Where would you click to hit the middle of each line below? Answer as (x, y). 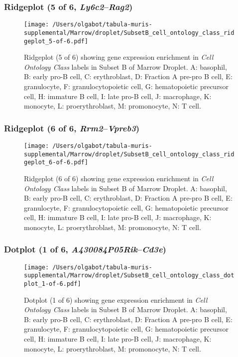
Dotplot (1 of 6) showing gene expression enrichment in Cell (116, 299)
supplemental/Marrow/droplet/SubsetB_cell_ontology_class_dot (129, 276)
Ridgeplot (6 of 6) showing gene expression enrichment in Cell (119, 178)
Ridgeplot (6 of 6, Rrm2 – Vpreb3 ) (72, 128)
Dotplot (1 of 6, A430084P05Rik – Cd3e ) (85, 249)
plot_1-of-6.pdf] (53, 284)
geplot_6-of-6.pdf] (56, 163)
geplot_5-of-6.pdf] (56, 41)
